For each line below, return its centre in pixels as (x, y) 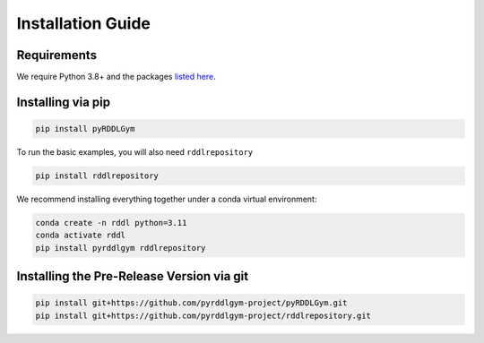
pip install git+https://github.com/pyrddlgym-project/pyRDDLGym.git (191, 303)
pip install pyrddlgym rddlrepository (121, 248)
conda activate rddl (80, 236)
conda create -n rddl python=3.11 (111, 223)
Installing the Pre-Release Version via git (133, 276)
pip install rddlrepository (97, 176)
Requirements (57, 55)
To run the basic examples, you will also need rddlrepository (135, 152)
